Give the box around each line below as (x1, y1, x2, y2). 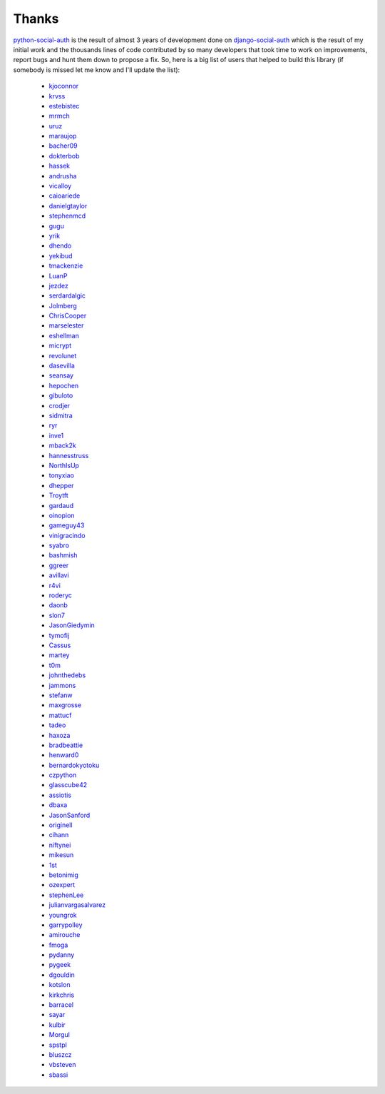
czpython (48, 771, 77, 779)
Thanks (13, 11, 59, 26)
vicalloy (48, 182, 72, 191)
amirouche (48, 931, 81, 939)
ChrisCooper (48, 311, 87, 320)
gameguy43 (48, 521, 85, 530)
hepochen (48, 381, 79, 390)
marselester (48, 321, 84, 330)
